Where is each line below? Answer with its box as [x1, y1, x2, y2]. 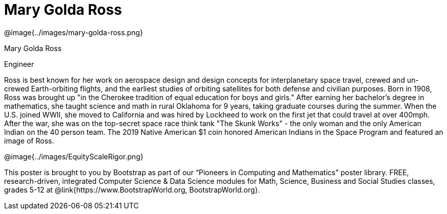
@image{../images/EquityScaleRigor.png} [4, 152, 144, 161]
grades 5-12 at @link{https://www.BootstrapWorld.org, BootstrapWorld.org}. [4, 185, 260, 194]
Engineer [4, 59, 34, 68]
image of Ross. [4, 136, 54, 145]
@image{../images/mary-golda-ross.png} [4, 28, 143, 37]
